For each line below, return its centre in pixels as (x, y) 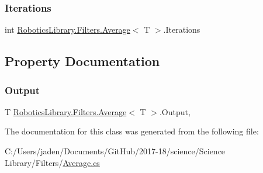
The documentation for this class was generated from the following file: (132, 131)
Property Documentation (82, 61)
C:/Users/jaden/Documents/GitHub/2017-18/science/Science (115, 151)
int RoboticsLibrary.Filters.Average (68, 30)
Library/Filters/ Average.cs (52, 162)
